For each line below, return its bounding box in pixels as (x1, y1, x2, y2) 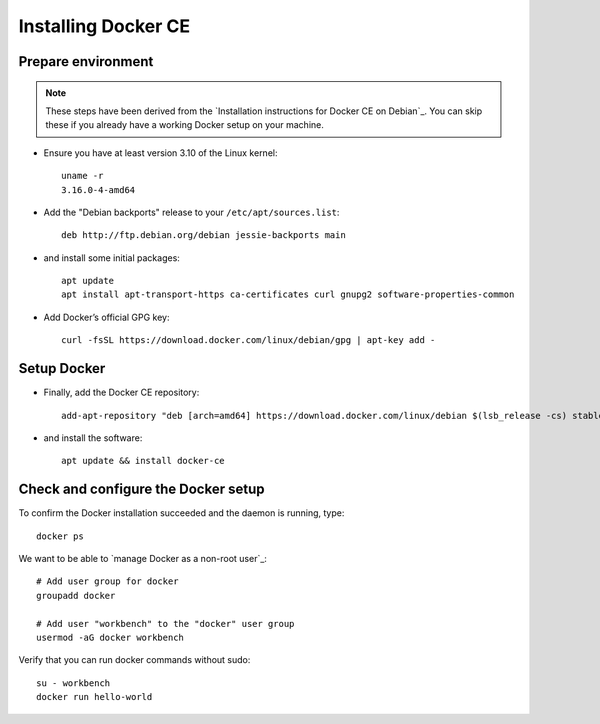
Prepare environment (18, 53, 154, 70)
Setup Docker (18, 360, 106, 377)
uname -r (61, 170, 104, 182)
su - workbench (36, 677, 111, 689)
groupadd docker (36, 590, 116, 601)
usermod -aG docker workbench (36, 631, 185, 643)
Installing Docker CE (18, 15, 191, 37)
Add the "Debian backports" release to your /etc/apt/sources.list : (43, 206, 340, 218)
